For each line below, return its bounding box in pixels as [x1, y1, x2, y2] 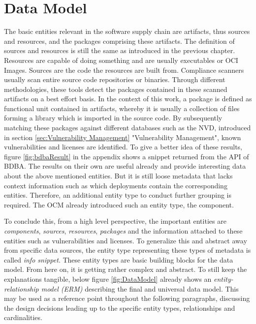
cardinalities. [4, 312, 42, 323]
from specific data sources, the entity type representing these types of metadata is [4, 245, 251, 255]
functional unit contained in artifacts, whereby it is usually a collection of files [4, 103, 240, 113]
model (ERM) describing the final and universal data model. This [41, 283, 239, 294]
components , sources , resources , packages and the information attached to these [4, 226, 243, 236]
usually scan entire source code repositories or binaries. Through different [4, 74, 225, 85]
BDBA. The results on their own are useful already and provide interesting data [4, 161, 246, 171]
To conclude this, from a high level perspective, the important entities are [4, 216, 226, 226]
